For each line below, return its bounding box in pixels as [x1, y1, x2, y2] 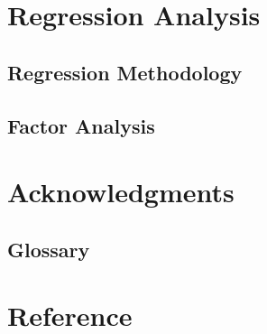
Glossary [7, 235, 90, 263]
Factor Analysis [7, 111, 155, 139]
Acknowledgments [7, 173, 235, 210]
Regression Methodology [7, 58, 243, 86]
